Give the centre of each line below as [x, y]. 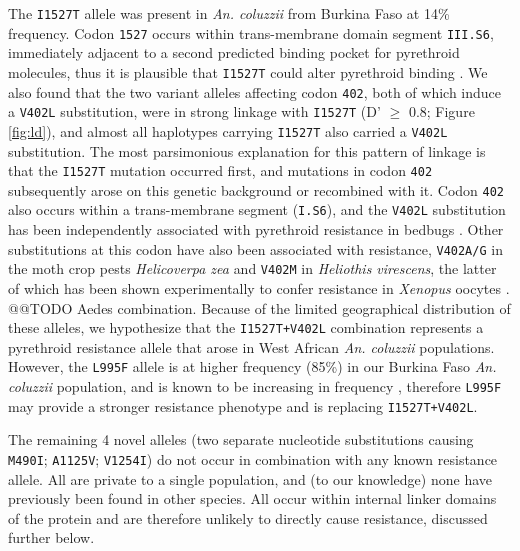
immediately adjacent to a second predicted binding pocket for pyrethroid [234, 52]
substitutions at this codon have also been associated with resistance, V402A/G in [255, 248]
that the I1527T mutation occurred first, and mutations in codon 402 [220, 170]
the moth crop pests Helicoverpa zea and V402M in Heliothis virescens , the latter [252, 268]
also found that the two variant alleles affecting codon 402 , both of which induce [255, 91]
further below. [51, 537]
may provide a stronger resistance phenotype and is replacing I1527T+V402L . [243, 405]
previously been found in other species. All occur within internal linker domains [252, 498]
